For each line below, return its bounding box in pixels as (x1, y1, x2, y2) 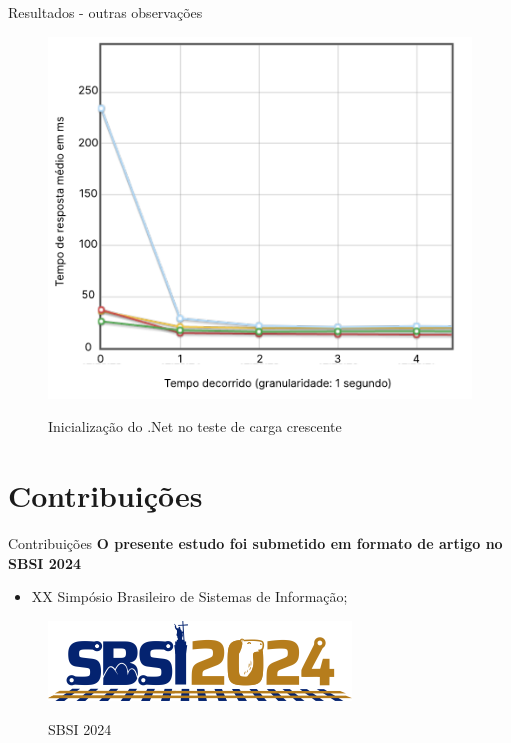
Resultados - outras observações (8, 2, 203, 22)
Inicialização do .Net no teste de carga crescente (48, 416, 342, 437)
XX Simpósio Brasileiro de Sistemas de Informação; (31, 586, 348, 607)
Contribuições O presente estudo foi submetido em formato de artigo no (8, 533, 503, 554)
